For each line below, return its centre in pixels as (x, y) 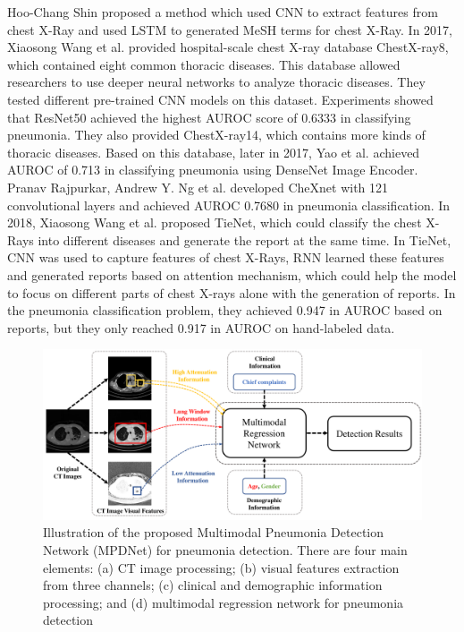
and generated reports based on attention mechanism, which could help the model (232, 274)
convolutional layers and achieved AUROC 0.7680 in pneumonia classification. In (229, 205)
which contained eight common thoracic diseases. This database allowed (204, 64)
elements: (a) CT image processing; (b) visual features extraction (221, 567)
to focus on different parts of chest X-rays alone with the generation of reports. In (232, 292)
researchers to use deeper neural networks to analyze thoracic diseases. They (216, 82)
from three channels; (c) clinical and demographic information (213, 585)
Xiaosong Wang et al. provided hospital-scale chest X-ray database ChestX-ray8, (228, 47)
